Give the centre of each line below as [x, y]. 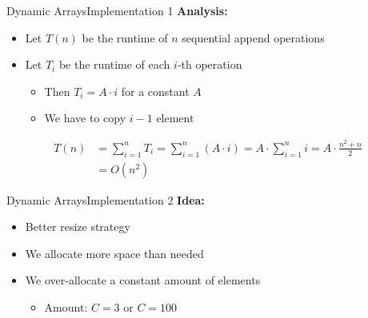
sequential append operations [253, 37]
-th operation [210, 64]
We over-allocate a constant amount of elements [143, 280]
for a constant [155, 91]
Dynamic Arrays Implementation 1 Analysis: [117, 10]
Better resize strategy [78, 227]
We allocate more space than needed [114, 253]
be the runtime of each [114, 64]
